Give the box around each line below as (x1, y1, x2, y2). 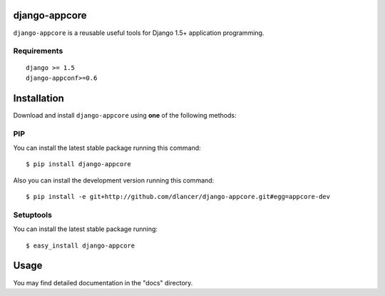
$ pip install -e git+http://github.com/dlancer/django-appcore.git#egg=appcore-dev (26, 193, 331, 201)
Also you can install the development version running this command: (13, 175, 215, 185)
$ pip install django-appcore (26, 160, 132, 168)
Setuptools (13, 210, 53, 220)
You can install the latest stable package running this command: (13, 143, 201, 152)
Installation (13, 92, 64, 104)
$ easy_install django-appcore (26, 241, 135, 250)
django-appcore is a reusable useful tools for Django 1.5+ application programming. (13, 29, 265, 37)
